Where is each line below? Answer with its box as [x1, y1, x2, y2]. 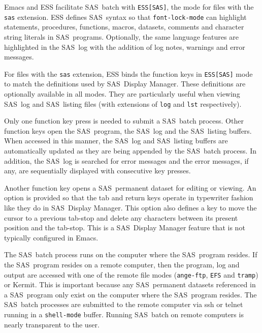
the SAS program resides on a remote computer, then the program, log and [4, 259, 240, 269]
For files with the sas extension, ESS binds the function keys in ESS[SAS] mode [4, 68, 253, 79]
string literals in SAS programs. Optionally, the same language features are [4, 31, 239, 42]
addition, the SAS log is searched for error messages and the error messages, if [4, 155, 249, 166]
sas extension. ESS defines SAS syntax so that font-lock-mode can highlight [4, 11, 247, 22]
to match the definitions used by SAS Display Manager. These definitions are [4, 78, 246, 89]
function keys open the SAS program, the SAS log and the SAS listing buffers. [4, 125, 252, 136]
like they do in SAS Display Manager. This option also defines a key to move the [4, 202, 257, 213]
